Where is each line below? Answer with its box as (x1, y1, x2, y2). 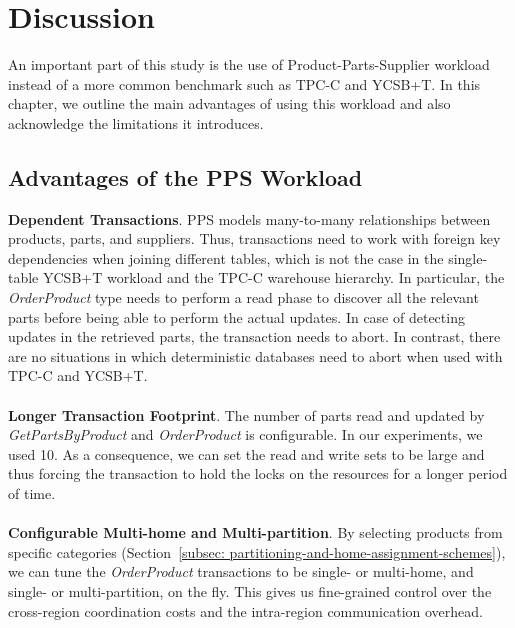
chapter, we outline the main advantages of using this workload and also (8, 93, 451, 114)
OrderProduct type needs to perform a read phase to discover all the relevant (8, 287, 479, 308)
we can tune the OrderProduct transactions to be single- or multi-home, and (8, 561, 474, 582)
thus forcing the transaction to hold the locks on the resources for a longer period (8, 463, 508, 484)
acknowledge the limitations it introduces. (8, 112, 264, 133)
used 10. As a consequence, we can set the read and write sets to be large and (8, 443, 485, 464)
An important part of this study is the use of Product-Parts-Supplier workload (8, 54, 490, 75)
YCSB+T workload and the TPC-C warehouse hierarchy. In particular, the (42, 267, 505, 288)
